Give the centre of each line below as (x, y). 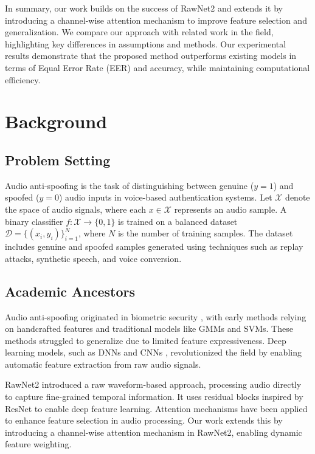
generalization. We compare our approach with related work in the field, (139, 32)
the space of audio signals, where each (76, 209)
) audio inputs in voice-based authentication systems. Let (166, 197)
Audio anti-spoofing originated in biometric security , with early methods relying (156, 316)
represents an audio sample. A (230, 209)
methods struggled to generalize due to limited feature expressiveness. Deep (146, 340)
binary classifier (34, 221)
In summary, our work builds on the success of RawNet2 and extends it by (144, 8)
